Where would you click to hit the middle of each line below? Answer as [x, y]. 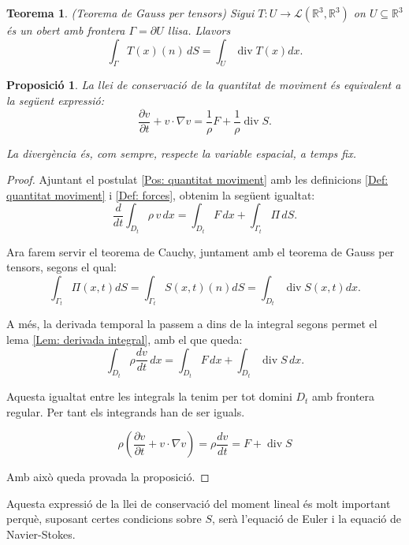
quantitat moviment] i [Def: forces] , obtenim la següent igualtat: [161, 194]
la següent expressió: [56, 100]
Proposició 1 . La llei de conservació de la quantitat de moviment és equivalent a [204, 85]
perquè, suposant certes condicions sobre [104, 519]
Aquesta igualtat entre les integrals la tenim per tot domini [149, 396]
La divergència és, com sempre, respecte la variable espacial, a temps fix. [181, 153]
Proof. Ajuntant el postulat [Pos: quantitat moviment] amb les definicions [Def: [197, 179]
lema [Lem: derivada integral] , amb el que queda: [125, 340]
